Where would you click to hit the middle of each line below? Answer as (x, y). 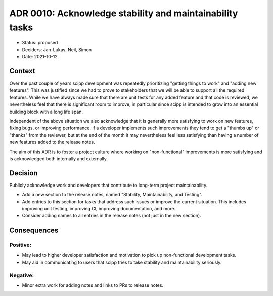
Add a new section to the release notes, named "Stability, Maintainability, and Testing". (112, 195)
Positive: (20, 245)
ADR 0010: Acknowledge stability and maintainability (124, 13)
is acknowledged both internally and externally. (59, 158)
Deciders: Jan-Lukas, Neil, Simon (57, 49)
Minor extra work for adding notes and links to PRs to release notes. (93, 285)
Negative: (22, 275)
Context (22, 71)
